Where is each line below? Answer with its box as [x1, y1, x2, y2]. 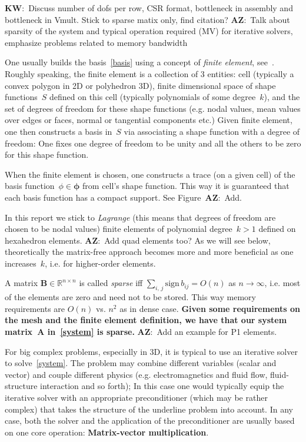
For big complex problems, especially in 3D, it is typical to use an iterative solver [5, 345, 298, 357]
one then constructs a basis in [5, 125, 112, 137]
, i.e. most [264, 277, 301, 289]
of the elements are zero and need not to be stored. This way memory [5, 291, 256, 303]
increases [5, 257, 36, 269]
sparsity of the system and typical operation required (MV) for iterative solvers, [5, 25, 293, 37]
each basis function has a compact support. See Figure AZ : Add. [5, 191, 242, 203]
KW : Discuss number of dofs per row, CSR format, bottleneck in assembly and [5, 2, 293, 14]
